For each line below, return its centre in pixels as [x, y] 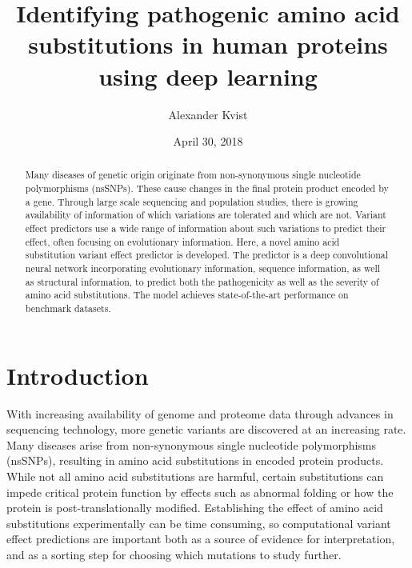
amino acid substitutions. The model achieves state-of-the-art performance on [187, 295]
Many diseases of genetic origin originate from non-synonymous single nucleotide [193, 175]
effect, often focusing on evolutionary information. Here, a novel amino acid [182, 241]
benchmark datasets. [68, 308]
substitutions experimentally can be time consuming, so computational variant [199, 523]
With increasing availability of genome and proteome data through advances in [200, 413]
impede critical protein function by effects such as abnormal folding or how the [200, 492]
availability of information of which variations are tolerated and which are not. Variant [206, 215]
